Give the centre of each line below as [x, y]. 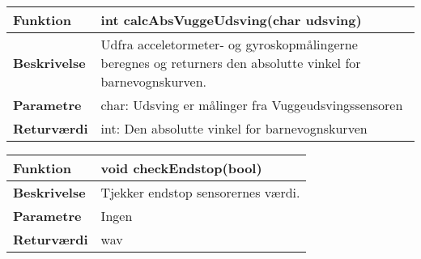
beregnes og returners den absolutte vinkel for [231, 63]
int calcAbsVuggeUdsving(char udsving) [231, 20]
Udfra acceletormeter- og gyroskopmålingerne [229, 44]
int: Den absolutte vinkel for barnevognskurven [234, 128]
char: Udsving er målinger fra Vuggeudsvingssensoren [252, 105]
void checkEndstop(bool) [181, 168]
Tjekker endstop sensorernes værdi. [200, 192]
